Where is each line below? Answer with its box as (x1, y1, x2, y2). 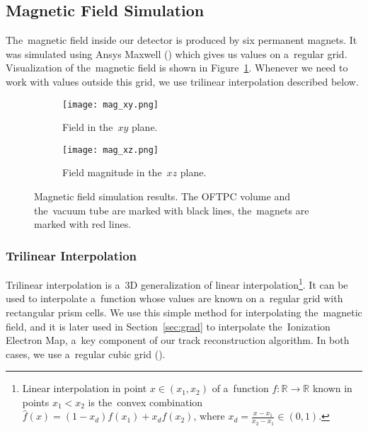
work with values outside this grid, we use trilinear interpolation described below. (6, 74, 359, 88)
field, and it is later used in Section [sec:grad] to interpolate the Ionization (6, 318, 330, 333)
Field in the (62, 120, 113, 134)
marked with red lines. (34, 217, 132, 231)
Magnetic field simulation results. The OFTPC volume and (34, 189, 290, 204)
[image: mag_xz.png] (62, 144, 159, 155)
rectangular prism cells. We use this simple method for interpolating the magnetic (6, 304, 362, 319)
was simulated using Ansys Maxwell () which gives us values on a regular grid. (6, 46, 347, 61)
